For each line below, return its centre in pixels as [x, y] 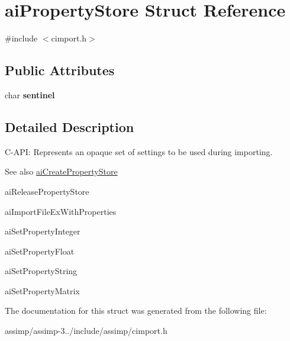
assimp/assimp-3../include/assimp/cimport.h [86, 331]
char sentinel [30, 94]
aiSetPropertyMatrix [42, 290]
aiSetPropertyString [41, 271]
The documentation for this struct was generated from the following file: [136, 311]
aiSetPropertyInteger [43, 231]
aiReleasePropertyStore [47, 191]
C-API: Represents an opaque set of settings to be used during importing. [139, 151]
